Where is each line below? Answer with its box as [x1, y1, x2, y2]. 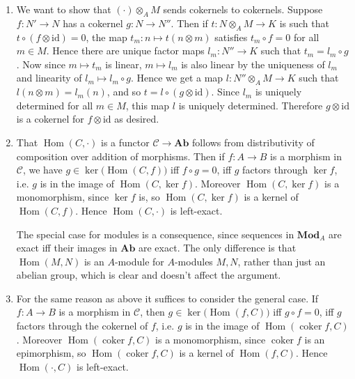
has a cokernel [63, 15, 123, 30]
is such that [279, 15, 329, 30]
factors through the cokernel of [16, 318, 148, 333]
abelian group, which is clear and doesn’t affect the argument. [16, 268, 281, 282]
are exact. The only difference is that [139, 240, 297, 255]
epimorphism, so [16, 346, 86, 360]
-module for [114, 254, 164, 268]
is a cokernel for [16, 111, 84, 126]
